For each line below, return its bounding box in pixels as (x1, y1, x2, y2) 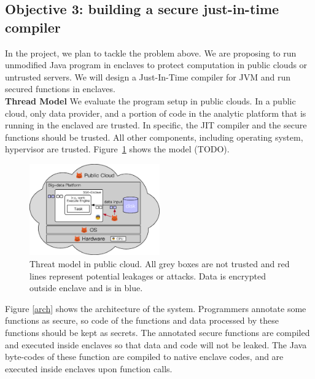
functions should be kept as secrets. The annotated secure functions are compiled (5, 326, 310, 338)
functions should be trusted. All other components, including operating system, (5, 130, 303, 143)
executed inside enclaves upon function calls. (5, 362, 173, 375)
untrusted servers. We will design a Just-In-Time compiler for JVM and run (5, 70, 290, 83)
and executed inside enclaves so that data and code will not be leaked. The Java (5, 338, 307, 351)
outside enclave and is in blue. (29, 281, 143, 294)
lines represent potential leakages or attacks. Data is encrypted (29, 269, 266, 282)
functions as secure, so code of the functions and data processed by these (5, 314, 279, 327)
